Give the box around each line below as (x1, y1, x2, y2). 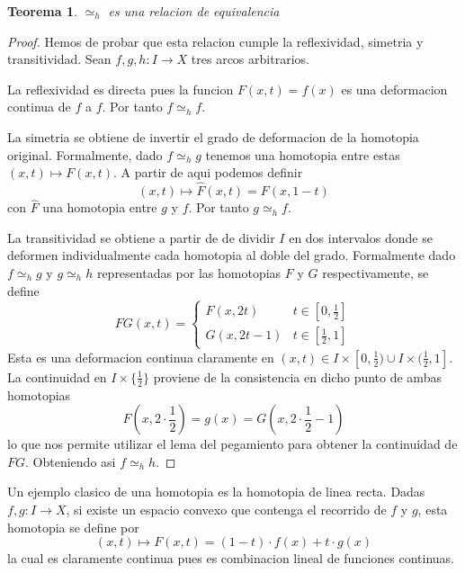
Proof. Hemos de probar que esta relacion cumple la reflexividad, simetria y (7, 31, 424, 50)
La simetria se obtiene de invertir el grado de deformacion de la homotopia (7, 127, 419, 146)
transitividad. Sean (7, 49, 112, 68)
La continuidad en (7, 367, 107, 386)
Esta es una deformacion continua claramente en (7, 347, 274, 366)
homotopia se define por (7, 517, 139, 536)
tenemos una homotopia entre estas (205, 145, 400, 164)
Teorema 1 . (7, 2, 77, 20)
